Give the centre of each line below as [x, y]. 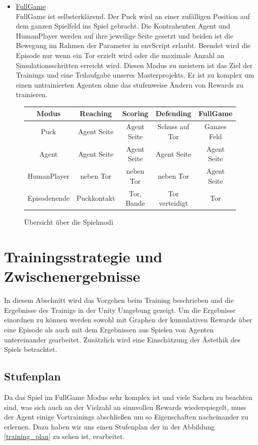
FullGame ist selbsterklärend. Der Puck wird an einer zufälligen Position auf [133, 16]
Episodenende [48, 198]
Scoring [135, 113]
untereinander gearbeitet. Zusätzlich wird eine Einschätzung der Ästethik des [122, 339]
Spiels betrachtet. [31, 349]
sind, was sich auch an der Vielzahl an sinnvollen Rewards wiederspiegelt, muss [125, 407]
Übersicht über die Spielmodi [69, 222]
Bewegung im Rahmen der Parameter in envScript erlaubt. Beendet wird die [133, 45]
